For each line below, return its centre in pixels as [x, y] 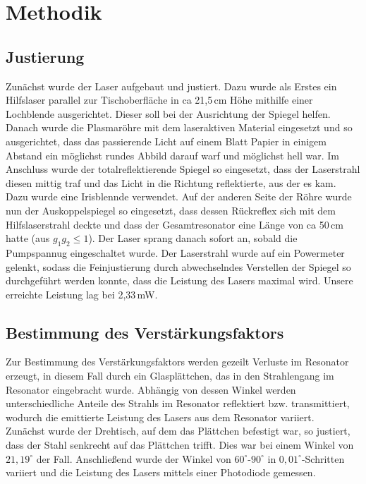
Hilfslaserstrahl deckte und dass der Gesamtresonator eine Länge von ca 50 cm [175, 224]
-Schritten [323, 458]
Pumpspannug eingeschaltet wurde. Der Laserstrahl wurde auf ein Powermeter [175, 252]
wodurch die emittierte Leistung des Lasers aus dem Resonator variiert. [160, 417]
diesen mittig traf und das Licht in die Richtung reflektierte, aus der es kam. [171, 182]
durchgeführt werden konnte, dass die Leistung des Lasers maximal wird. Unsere [179, 280]
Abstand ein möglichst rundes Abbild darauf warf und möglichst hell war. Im [173, 155]
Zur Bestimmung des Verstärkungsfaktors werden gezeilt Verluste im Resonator [177, 362]
